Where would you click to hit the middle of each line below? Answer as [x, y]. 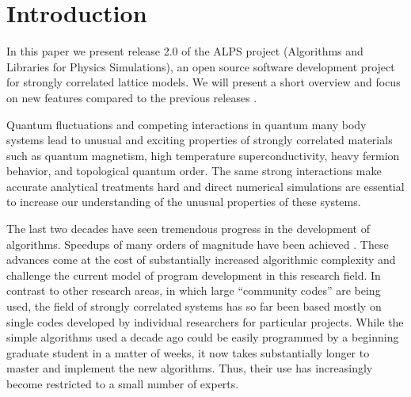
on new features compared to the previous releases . [132, 97]
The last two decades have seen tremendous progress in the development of [188, 229]
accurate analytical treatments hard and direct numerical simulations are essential [205, 186]
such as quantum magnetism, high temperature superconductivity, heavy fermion [203, 155]
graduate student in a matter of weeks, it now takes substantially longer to [188, 352]
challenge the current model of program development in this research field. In [194, 275]
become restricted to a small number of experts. [123, 384]
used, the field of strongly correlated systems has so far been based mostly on [194, 306]
